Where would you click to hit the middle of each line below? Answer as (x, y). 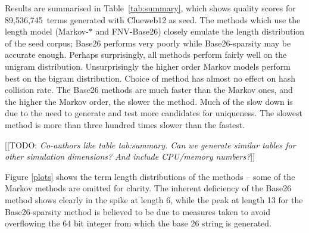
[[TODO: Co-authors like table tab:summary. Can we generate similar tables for (150, 145)
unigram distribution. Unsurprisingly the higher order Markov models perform (148, 66)
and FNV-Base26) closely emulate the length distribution (200, 31)
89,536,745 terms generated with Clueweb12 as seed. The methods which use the (153, 19)
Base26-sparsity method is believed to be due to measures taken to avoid (138, 211)
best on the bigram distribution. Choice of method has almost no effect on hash (150, 78)
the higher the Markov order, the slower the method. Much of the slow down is (149, 101)
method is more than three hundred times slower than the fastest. (125, 124)
